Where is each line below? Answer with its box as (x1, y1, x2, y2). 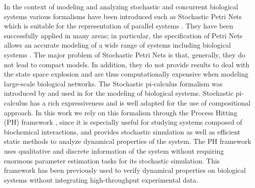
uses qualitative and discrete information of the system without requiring (4, 145, 224, 156)
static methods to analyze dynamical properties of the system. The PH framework (4, 136, 252, 146)
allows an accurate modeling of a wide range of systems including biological (4, 40, 231, 50)
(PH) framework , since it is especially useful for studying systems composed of (4, 117, 242, 127)
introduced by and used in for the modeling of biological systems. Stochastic (4, 88, 234, 98)
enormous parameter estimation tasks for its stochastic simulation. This (4, 155, 220, 165)
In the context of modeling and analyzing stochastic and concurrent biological (4, 1, 238, 11)
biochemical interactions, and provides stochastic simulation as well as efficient (4, 126, 241, 136)
